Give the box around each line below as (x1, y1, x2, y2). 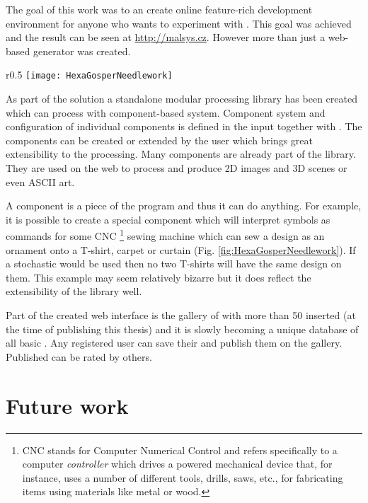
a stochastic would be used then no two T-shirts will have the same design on (6, 256, 342, 271)
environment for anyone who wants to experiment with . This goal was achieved (6, 16, 352, 30)
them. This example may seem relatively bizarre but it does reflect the (6, 270, 311, 284)
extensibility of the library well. (6, 284, 142, 299)
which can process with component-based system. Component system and (6, 105, 326, 120)
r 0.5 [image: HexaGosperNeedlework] (6, 67, 173, 82)
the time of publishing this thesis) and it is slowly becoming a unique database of (6, 321, 359, 336)
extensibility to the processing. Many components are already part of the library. (6, 146, 356, 161)
